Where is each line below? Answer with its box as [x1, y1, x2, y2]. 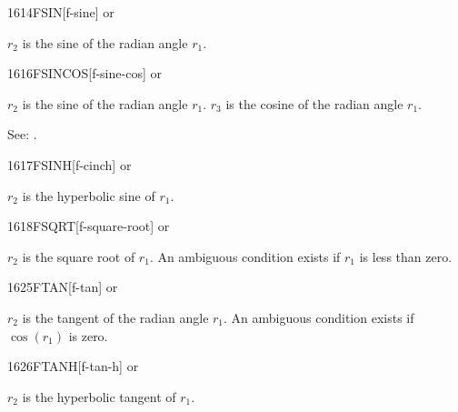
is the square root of [22, 246, 135, 266]
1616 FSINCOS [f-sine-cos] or [7, 64, 162, 83]
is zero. [68, 326, 108, 345]
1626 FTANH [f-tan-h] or [7, 357, 139, 376]
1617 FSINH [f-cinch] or [7, 155, 132, 174]
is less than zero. [359, 246, 453, 266]
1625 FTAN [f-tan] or [7, 277, 118, 296]
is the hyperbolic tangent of [22, 387, 176, 406]
